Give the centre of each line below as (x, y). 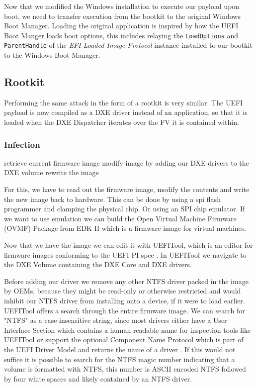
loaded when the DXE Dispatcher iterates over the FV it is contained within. (122, 122)
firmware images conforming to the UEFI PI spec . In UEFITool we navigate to (125, 254)
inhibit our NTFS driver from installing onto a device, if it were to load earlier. (125, 301)
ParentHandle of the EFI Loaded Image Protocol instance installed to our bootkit (128, 45)
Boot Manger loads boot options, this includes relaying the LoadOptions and (121, 35)
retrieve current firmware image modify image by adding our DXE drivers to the (127, 162)
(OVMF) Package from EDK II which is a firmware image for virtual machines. (125, 228)
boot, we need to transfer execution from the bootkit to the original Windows (122, 16)
